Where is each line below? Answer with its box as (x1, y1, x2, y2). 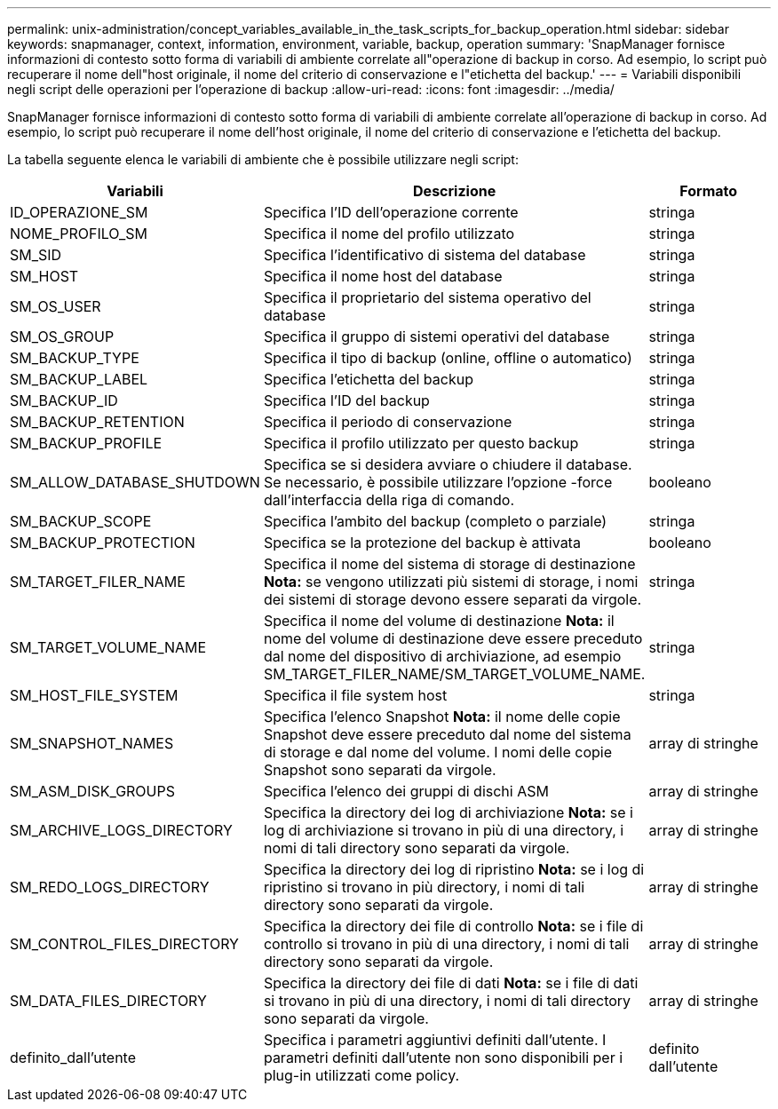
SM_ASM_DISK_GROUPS (10, 782, 175, 800)
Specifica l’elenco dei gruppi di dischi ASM (263, 782, 549, 800)
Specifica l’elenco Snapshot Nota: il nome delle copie (263, 708, 621, 725)
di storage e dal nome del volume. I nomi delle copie (263, 743, 612, 761)
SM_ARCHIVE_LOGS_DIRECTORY (10, 821, 233, 839)
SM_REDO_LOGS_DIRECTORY (10, 878, 210, 896)
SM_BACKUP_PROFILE (10, 434, 163, 452)
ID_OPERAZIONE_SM (10, 203, 148, 221)
